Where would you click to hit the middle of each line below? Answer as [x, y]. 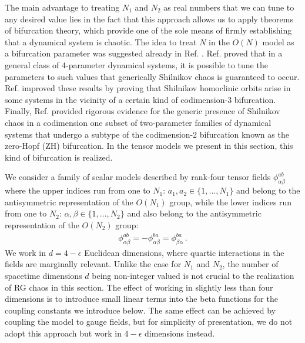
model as [278, 41]
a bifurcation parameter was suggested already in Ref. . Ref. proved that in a [144, 53]
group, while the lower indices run [231, 202]
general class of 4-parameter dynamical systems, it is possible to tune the [136, 64]
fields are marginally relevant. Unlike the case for [93, 264]
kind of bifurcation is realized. [59, 157]
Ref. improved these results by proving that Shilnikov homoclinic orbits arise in [148, 88]
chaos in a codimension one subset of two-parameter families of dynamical [138, 122]
